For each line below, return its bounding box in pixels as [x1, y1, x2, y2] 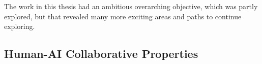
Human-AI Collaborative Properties [4, 46, 198, 61]
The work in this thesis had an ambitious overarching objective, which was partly [4, 1, 258, 11]
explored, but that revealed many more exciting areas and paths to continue [4, 11, 242, 21]
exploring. [4, 21, 35, 31]
